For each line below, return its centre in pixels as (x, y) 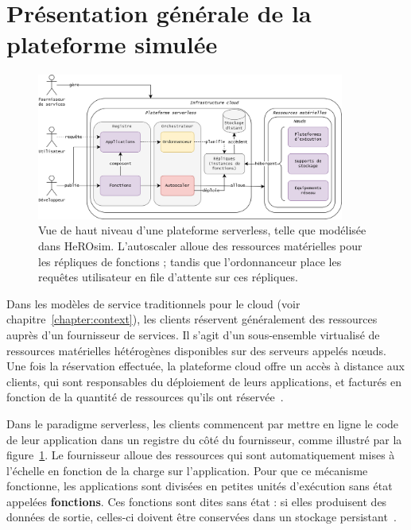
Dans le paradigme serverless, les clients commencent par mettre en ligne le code (203, 423)
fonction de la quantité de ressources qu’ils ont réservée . (145, 397)
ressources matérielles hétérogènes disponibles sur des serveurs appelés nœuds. (196, 350)
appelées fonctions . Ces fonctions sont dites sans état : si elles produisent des (197, 501)
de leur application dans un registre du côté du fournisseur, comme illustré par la (204, 439)
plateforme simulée (112, 44)
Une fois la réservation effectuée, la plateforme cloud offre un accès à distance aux (205, 366)
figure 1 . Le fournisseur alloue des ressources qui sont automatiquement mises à (201, 455)
